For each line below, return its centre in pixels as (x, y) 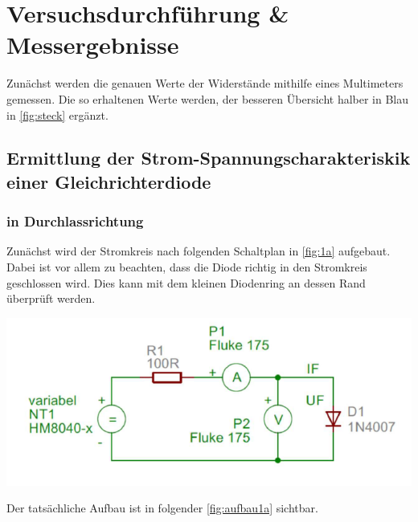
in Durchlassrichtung (75, 221)
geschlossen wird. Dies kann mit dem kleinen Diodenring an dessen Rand (186, 282)
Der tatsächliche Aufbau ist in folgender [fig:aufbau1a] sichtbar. (162, 508)
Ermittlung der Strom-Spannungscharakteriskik (209, 158)
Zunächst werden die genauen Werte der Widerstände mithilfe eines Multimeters (205, 83)
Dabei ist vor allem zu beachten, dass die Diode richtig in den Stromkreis (187, 267)
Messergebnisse (93, 45)
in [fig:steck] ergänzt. (57, 114)
